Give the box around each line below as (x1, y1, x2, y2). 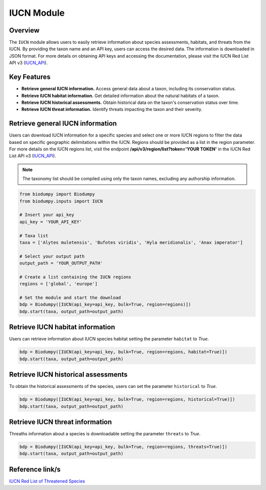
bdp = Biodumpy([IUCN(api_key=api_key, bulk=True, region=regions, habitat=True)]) (19, 349, 228, 355)
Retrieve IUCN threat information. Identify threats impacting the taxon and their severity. (21, 106, 202, 112)
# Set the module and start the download (19, 295, 121, 301)
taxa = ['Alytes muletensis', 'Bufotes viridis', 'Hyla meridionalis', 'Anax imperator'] (19, 240, 243, 245)
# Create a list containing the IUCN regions (19, 274, 132, 280)
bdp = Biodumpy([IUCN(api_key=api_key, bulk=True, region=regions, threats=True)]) (19, 444, 228, 450)
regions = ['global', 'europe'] (19, 281, 98, 287)
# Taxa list (19, 233, 49, 239)
